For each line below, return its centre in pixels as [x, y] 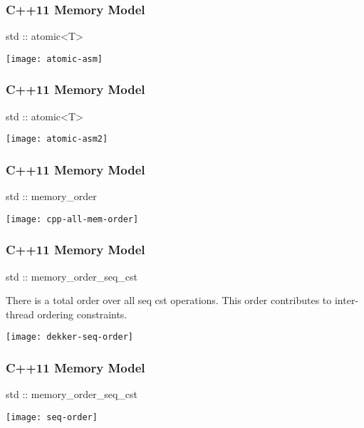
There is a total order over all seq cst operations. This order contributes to [169, 300]
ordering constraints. [82, 314]
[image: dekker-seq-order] [69, 337]
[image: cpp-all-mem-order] [72, 219]
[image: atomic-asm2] [57, 139]
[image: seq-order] [52, 417]
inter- [347, 300]
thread [20, 314]
